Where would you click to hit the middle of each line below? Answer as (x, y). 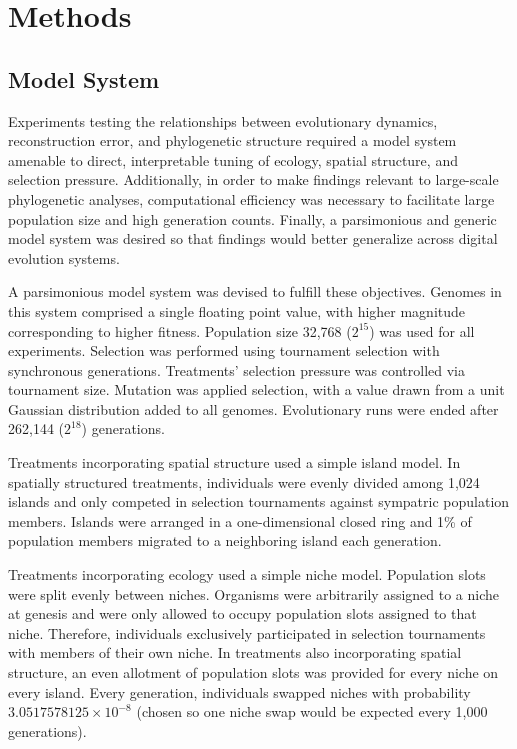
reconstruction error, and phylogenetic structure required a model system (232, 140)
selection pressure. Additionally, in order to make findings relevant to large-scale (253, 179)
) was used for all (422, 330)
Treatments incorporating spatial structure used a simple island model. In (234, 462)
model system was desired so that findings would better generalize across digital (253, 238)
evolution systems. (64, 257)
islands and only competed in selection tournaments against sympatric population (259, 501)
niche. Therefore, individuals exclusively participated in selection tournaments (247, 632)
